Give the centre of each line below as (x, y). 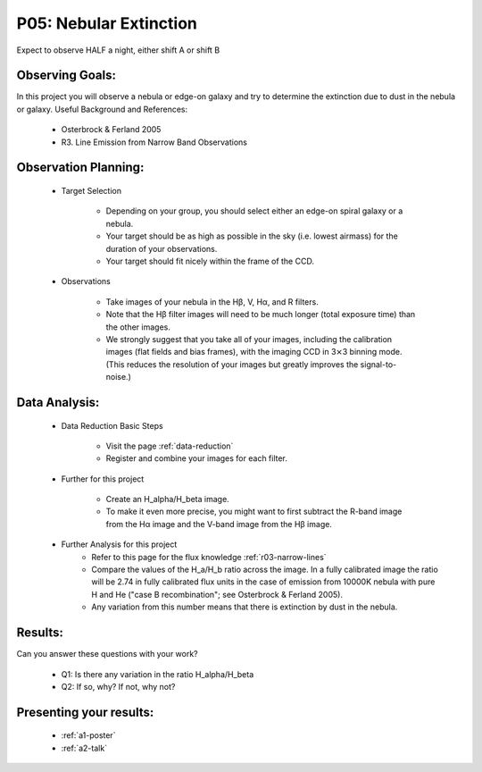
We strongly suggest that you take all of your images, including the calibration (249, 339)
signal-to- (378, 364)
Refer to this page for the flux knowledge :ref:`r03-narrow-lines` (209, 557)
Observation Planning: (80, 168)
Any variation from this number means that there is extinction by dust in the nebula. (245, 607)
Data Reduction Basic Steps (112, 425)
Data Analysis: (58, 402)
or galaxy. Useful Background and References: (102, 109)
